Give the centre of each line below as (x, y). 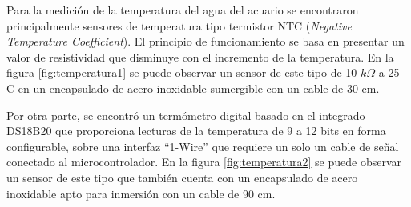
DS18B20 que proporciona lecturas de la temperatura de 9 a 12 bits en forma (196, 131)
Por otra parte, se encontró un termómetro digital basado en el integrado (186, 115)
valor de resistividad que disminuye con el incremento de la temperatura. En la (200, 56)
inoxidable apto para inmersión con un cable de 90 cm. (141, 193)
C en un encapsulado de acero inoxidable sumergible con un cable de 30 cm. (193, 88)
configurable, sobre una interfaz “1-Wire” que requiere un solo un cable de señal (203, 146)
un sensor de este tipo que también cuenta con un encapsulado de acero (182, 177)
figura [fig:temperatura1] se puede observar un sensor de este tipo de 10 (182, 72)
